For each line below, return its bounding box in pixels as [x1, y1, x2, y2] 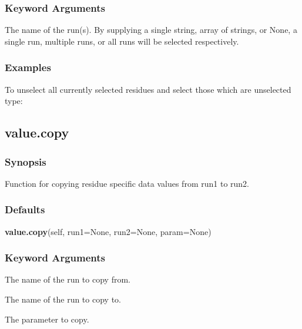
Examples [5, 60, 51, 75]
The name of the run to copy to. [5, 293, 121, 305]
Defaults [5, 202, 45, 217]
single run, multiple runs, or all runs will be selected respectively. [5, 35, 239, 47]
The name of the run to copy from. [5, 273, 130, 286]
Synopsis [5, 154, 46, 169]
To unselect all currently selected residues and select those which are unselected [5, 83, 291, 95]
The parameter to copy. [5, 313, 89, 325]
